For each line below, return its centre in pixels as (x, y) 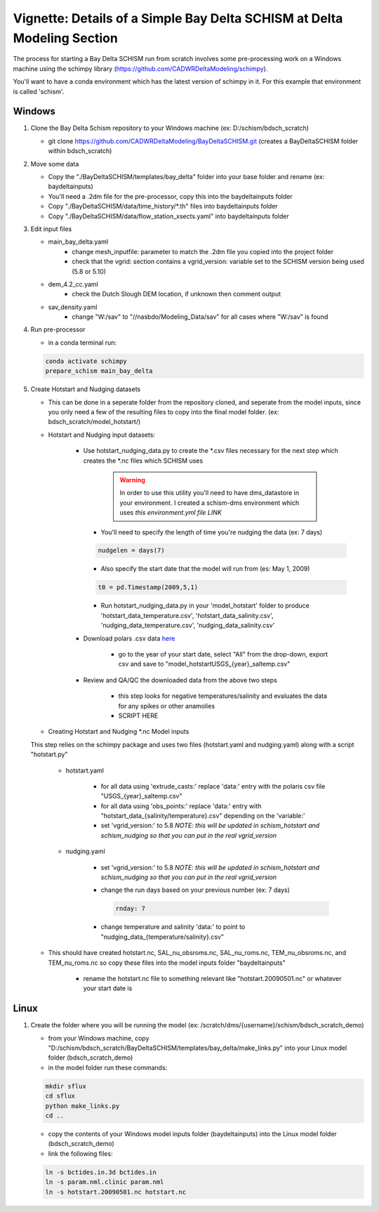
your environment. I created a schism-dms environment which (210, 503)
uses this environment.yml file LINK (171, 513)
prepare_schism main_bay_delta (99, 371)
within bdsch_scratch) (80, 151)
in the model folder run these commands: (108, 1067)
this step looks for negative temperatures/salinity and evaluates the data (223, 696)
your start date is (108, 988)
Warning (132, 480)
